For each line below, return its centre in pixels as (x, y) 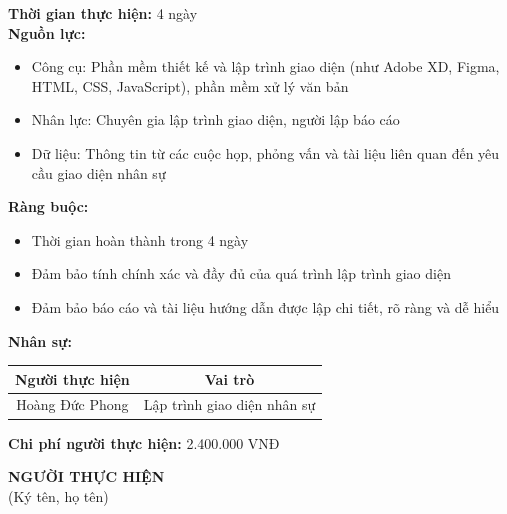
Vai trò (229, 378)
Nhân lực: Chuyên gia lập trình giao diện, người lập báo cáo (215, 119)
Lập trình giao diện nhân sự (229, 404)
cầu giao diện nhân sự (98, 172)
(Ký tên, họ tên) (58, 495)
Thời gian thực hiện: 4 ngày (103, 13)
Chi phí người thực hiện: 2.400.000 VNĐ (144, 442)
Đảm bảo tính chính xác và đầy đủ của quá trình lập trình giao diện (241, 273)
